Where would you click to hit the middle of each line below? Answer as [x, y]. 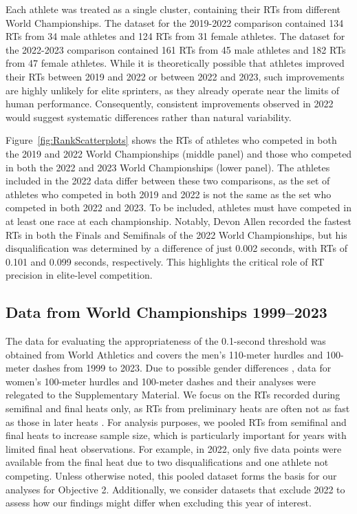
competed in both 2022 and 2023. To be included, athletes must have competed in [178, 207]
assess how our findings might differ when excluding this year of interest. [159, 503]
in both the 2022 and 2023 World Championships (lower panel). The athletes [168, 167]
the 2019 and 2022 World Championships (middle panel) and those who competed [179, 153]
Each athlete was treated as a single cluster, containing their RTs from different [173, 9]
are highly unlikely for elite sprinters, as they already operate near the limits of [173, 90]
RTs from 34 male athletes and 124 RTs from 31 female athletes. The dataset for [175, 36]
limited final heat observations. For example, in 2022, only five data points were [174, 448]
